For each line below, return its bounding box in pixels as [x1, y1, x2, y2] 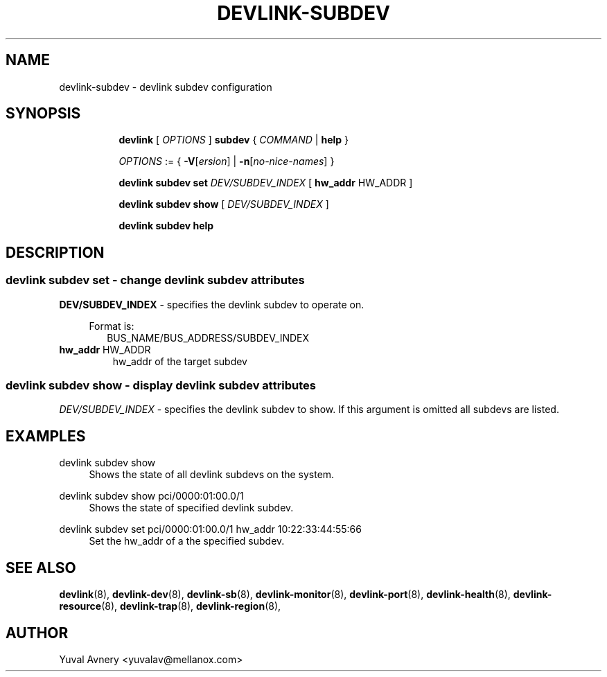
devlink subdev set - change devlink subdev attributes [6, 273, 305, 288]
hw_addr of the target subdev [112, 355, 247, 367]
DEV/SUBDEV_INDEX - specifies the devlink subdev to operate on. [59, 298, 364, 310]
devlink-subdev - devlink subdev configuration [59, 80, 272, 93]
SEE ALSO [6, 559, 76, 577]
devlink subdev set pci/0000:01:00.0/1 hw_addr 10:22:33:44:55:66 [59, 523, 362, 536]
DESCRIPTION [6, 243, 105, 261]
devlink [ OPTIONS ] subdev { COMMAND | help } [118, 134, 349, 146]
